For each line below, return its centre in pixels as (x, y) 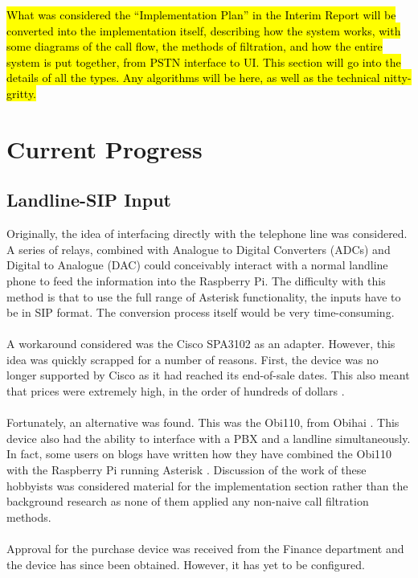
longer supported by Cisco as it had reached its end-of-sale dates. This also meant (208, 375)
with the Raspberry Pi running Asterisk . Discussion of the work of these (186, 470)
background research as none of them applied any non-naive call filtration (188, 501)
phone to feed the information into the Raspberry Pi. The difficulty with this (196, 280)
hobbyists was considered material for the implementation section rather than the (207, 485)
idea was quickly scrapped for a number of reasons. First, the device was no (193, 359)
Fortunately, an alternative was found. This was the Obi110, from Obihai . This (203, 422)
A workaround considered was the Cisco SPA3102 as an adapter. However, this (201, 344)
